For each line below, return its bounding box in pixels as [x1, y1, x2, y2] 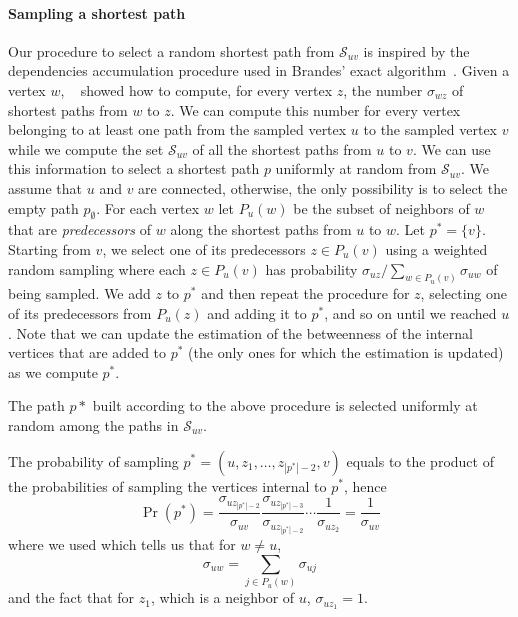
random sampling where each [8, 258, 186, 279]
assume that [8, 177, 83, 198]
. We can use [412, 138, 491, 159]
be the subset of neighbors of [293, 197, 470, 218]
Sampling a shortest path [8, 2, 186, 23]
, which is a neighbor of [150, 587, 295, 608]
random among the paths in [8, 414, 179, 435]
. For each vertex [96, 197, 200, 218]
